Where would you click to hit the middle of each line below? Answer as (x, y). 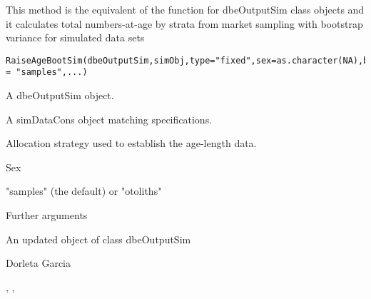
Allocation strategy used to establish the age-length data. (131, 143)
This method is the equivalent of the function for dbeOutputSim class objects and (185, 9)
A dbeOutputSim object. (60, 95)
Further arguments (47, 215)
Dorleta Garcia (38, 263)
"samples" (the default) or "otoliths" (84, 191)
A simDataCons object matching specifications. (109, 119)
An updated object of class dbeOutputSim (98, 239)
